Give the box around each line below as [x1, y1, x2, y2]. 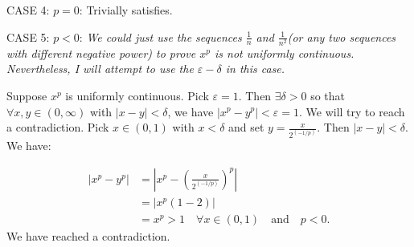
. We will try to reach [298, 103, 405, 119]
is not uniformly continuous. [215, 44, 355, 61]
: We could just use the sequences [79, 28, 242, 45]
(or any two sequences [287, 28, 396, 45]
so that [310, 87, 346, 103]
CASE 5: [6, 28, 50, 45]
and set [228, 119, 264, 136]
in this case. [225, 60, 285, 77]
